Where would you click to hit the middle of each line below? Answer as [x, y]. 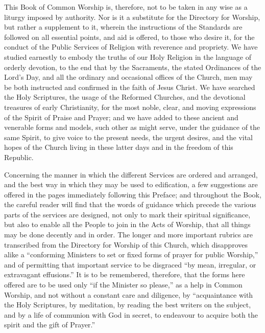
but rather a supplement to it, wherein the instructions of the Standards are [123, 27]
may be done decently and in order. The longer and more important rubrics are [128, 235]
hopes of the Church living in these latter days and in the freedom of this [119, 147]
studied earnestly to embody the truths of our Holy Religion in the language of [128, 57]
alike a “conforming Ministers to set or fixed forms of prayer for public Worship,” [131, 254]
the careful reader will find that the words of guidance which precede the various [130, 204]
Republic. [19, 157]
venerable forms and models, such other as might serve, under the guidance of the [132, 127]
